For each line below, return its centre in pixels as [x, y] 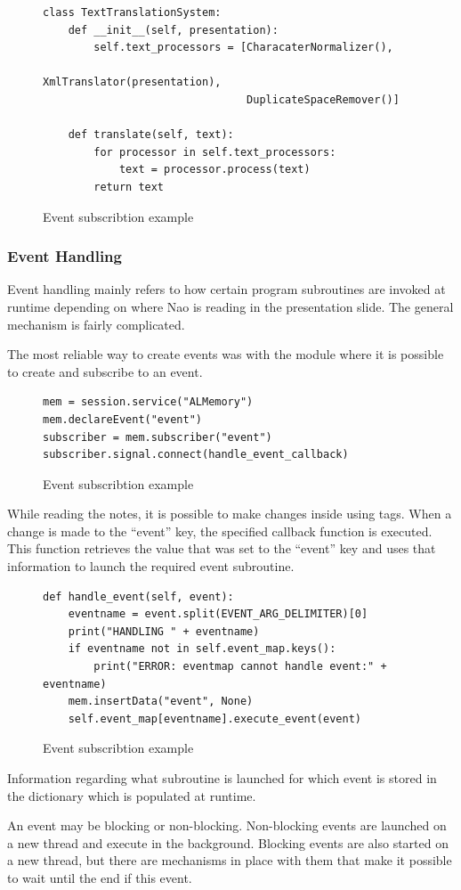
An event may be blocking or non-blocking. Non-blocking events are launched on [227, 825]
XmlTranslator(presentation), [132, 82]
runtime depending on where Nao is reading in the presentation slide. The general [230, 306]
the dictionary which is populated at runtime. [132, 795]
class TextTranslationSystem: [132, 12]
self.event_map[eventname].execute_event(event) [214, 719]
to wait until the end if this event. [100, 877]
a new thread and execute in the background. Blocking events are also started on [228, 842]
